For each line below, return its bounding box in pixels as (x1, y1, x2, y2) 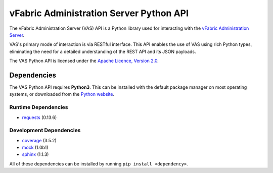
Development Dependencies (9, 127, 81, 134)
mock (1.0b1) (22, 144, 49, 151)
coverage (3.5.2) (22, 137, 57, 143)
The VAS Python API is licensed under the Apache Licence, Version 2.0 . (9, 58, 159, 64)
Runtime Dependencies (9, 104, 68, 111)
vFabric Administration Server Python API (9, 8, 189, 19)
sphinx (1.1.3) (22, 151, 49, 157)
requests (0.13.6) (22, 114, 57, 121)
